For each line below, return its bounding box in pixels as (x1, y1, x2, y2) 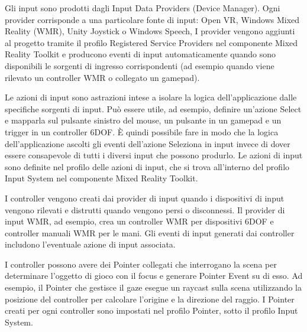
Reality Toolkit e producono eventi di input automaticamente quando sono (5, 48, 276, 60)
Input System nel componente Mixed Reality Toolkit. (5, 172, 198, 184)
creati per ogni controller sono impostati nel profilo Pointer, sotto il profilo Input (5, 304, 298, 317)
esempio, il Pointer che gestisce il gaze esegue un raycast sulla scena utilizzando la (5, 281, 302, 294)
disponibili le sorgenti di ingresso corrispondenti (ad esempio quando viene (5, 59, 274, 71)
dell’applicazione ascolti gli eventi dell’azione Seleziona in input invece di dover (5, 137, 290, 149)
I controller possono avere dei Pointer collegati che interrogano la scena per (5, 258, 277, 270)
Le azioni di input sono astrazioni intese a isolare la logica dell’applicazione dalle (5, 91, 297, 103)
